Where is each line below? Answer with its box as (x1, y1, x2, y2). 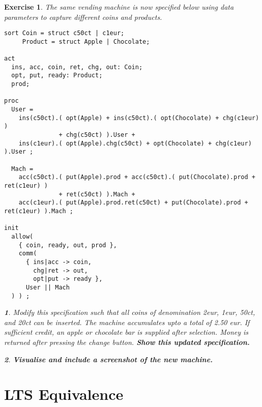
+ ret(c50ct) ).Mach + (59, 190, 135, 198)
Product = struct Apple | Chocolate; (22, 38, 150, 45)
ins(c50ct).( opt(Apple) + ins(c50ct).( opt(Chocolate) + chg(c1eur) (18, 114, 259, 122)
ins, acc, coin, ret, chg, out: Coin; (11, 63, 143, 71)
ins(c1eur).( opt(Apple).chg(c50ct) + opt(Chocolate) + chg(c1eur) (18, 139, 252, 147)
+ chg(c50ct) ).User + (59, 131, 135, 139)
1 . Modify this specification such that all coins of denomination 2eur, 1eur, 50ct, (4, 307, 255, 317)
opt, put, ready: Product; (11, 72, 103, 79)
